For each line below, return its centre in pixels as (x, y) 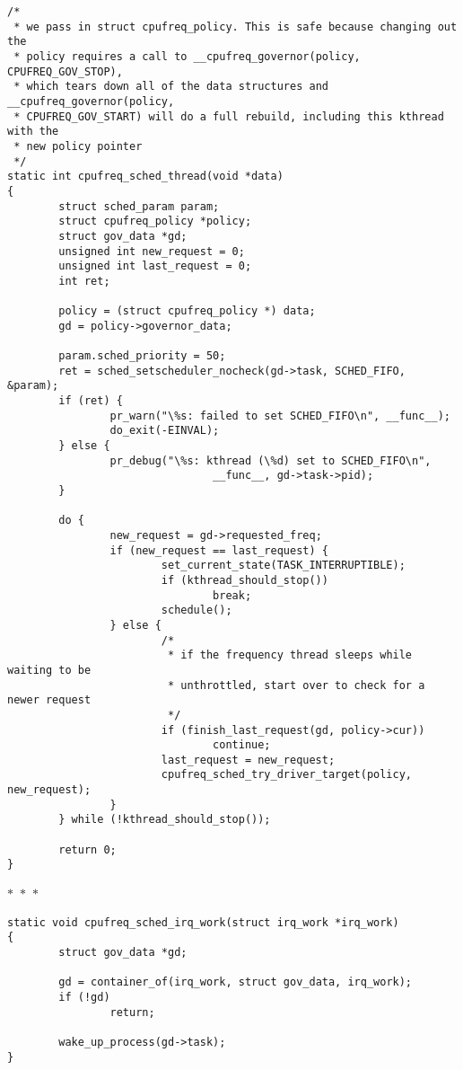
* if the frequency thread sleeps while (290, 655)
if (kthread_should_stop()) (245, 580)
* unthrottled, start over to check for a (296, 685)
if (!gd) (84, 997)
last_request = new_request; (248, 760)
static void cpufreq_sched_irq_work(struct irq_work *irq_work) (203, 922)
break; (232, 595)
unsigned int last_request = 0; (155, 266)
